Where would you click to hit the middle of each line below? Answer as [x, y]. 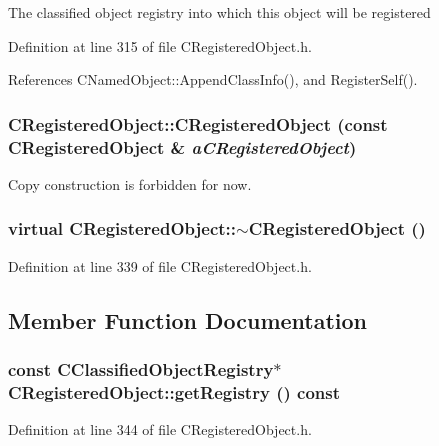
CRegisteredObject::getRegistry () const [174, 391]
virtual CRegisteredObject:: [122, 228]
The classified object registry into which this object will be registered [219, 12]
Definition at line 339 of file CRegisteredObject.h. [160, 265]
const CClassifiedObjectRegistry [141, 369]
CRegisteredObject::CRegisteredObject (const [198, 123]
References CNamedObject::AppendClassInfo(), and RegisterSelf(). [213, 79]
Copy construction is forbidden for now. [130, 183]
